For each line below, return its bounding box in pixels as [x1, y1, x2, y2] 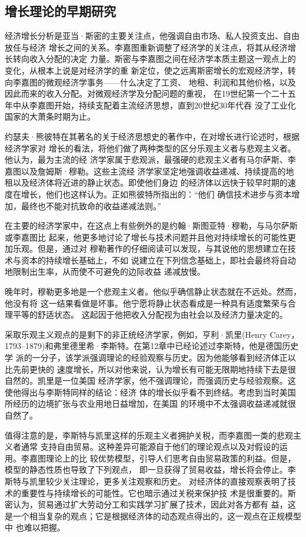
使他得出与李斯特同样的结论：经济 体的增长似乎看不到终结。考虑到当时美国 [5, 386, 296, 398]
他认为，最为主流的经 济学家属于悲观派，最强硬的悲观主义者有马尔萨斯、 [5, 153, 288, 166]
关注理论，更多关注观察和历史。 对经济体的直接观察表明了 [62, 475, 288, 487]
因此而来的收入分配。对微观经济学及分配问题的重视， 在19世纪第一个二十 [5, 87, 288, 100]
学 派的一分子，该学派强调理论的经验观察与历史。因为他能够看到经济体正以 [5, 351, 296, 364]
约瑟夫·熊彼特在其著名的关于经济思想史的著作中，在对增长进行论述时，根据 [5, 130, 300, 142]
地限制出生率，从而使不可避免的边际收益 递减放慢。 [5, 265, 205, 278]
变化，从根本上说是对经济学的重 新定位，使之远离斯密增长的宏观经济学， [5, 64, 288, 76]
